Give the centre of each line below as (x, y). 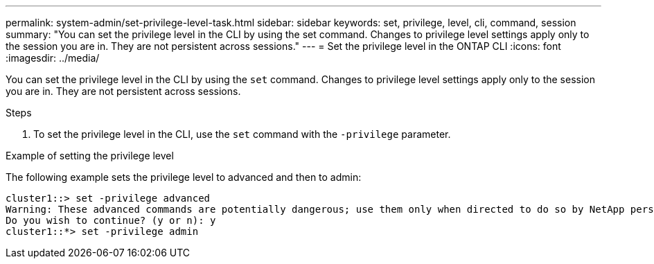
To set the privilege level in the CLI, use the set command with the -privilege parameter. (242, 134)
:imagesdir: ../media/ (53, 58)
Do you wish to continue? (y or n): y (111, 220)
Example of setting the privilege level (90, 156)
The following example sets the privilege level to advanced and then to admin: (184, 177)
